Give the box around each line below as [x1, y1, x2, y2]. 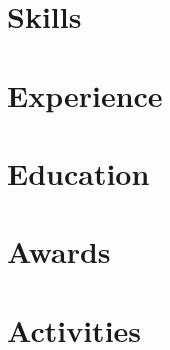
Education [7, 152, 150, 193]
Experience [7, 74, 163, 115]
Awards [7, 231, 111, 272]
